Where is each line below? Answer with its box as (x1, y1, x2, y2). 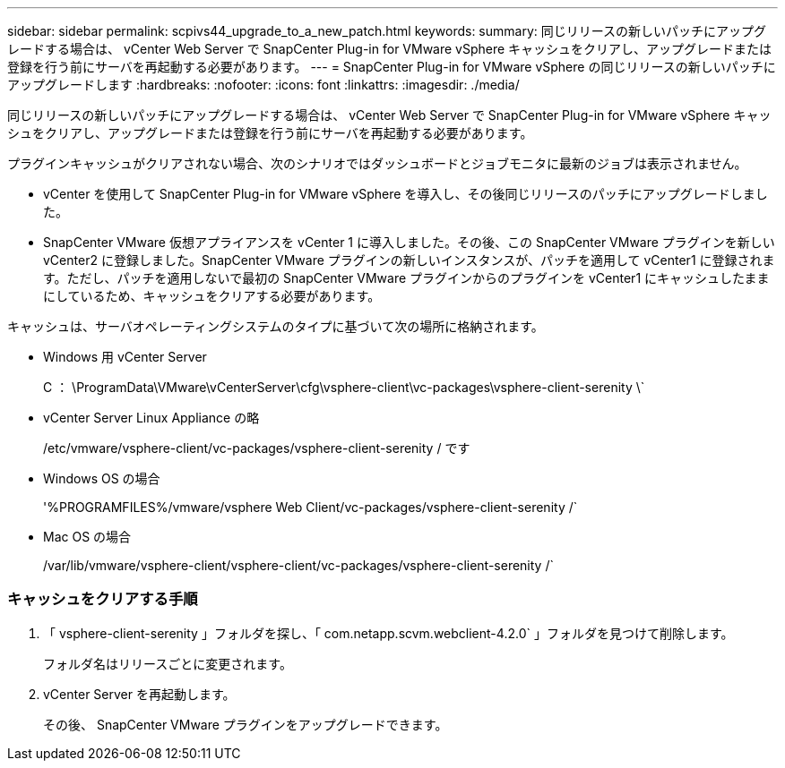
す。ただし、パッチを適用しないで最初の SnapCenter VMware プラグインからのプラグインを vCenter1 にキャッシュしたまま (43, 270, 770, 286)
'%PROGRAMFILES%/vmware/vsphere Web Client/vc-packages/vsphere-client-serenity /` (43, 499, 578, 515)
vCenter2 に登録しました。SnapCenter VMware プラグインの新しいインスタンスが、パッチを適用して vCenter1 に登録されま (43, 252, 775, 268)
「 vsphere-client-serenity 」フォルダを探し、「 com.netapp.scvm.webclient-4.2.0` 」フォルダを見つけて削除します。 (43, 625, 734, 641)
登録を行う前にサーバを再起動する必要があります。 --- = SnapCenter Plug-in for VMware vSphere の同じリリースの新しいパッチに (7, 59, 776, 74)
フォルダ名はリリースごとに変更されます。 (43, 655, 292, 671)
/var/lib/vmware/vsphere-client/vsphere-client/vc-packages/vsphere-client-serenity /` (43, 558, 554, 573)
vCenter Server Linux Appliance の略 (43, 410, 260, 425)
